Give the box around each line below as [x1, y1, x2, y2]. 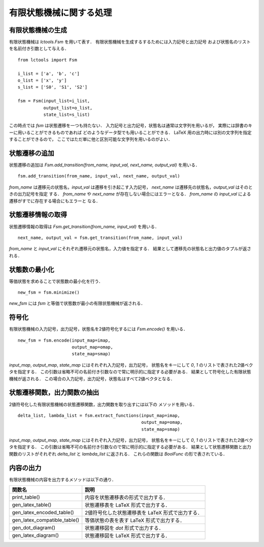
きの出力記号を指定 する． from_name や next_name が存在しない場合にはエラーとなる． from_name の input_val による [9, 191, 251, 197]
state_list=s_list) [43, 111, 90, 117]
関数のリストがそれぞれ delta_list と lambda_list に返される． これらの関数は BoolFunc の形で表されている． [9, 451, 227, 457]
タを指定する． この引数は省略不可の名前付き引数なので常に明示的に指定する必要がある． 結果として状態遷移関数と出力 [9, 444, 251, 450]
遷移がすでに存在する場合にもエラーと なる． [9, 198, 101, 204]
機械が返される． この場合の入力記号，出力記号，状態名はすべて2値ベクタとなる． [9, 375, 175, 381]
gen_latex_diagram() [12, 532, 59, 539]
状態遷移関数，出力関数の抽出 [9, 389, 99, 397]
